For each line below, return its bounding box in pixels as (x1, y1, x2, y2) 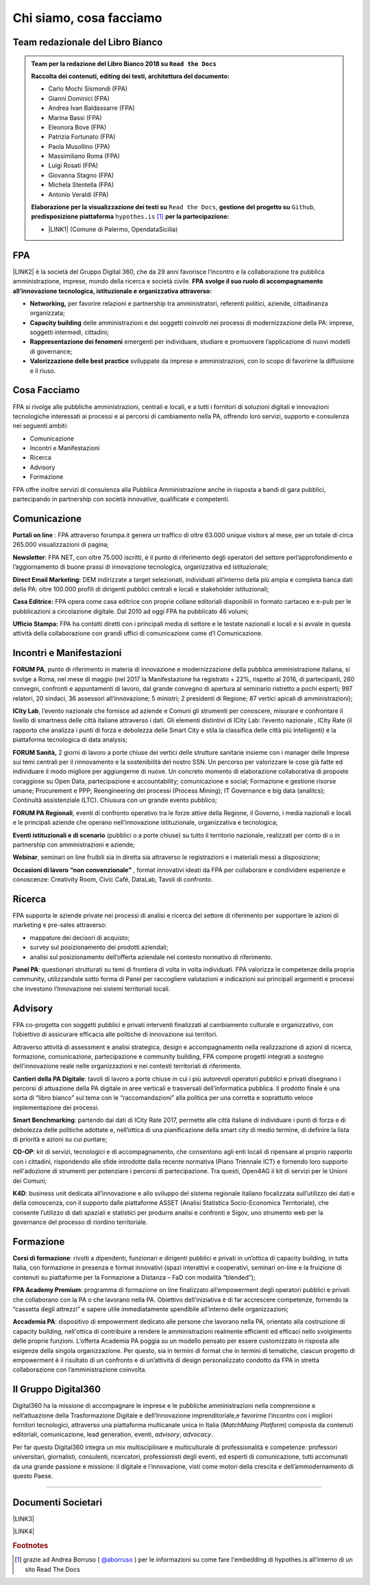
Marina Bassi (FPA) (48, 113, 102, 121)
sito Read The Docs (25, 1565, 80, 1573)
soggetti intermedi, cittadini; (29, 328, 110, 336)
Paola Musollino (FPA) (48, 142, 110, 150)
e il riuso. (29, 366, 56, 375)
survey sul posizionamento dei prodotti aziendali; (29, 943, 169, 952)
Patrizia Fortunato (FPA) (48, 132, 116, 141)
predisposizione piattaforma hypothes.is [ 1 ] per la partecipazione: (31, 213, 230, 221)
